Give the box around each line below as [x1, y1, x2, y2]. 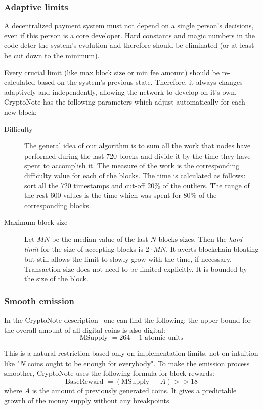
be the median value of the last [52, 233, 148, 244]
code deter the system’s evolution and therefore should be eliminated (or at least [4, 40, 254, 50]
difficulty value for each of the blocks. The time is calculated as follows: [24, 170, 246, 180]
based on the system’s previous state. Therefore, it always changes [37, 77, 243, 87]
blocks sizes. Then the [158, 233, 227, 244]
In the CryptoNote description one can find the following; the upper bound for [4, 315, 251, 325]
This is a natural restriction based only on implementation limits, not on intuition [4, 348, 258, 359]
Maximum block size [4, 217, 68, 227]
